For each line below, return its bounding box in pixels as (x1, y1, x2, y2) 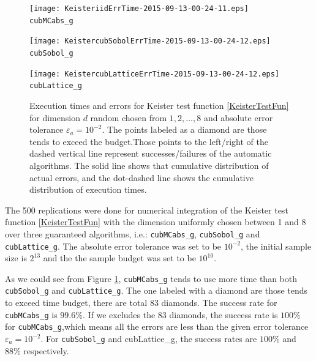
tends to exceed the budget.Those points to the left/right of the (29, 135, 268, 147)
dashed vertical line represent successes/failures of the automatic (29, 147, 272, 160)
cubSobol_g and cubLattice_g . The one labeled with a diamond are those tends (5, 284, 308, 297)
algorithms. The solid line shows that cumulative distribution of (29, 158, 269, 171)
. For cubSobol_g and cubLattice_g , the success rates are (40, 332, 257, 344)
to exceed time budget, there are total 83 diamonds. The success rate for (5, 296, 277, 309)
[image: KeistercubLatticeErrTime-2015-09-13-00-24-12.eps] (29, 69, 280, 78)
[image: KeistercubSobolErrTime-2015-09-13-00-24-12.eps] (29, 37, 271, 46)
